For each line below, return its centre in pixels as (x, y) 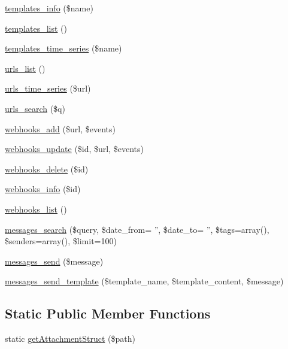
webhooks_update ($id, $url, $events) (75, 149)
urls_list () (25, 68)
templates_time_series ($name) (63, 48)
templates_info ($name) (49, 8)
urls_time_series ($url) (48, 88)
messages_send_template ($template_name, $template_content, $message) (144, 281)
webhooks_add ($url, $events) (60, 128)
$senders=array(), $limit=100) (61, 241)
